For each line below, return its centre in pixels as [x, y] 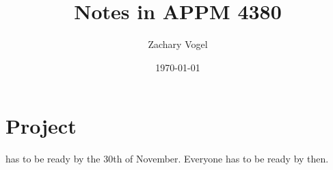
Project [41, 126]
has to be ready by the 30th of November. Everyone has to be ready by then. [167, 159]
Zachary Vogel [178, 44]
